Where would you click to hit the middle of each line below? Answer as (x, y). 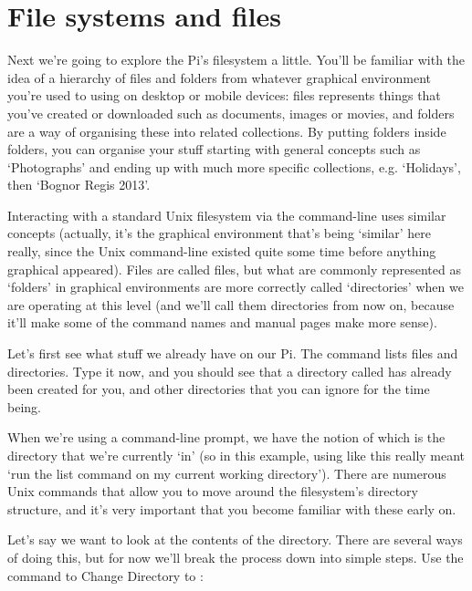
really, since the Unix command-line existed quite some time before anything (222, 251)
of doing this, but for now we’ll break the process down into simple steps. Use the (236, 557)
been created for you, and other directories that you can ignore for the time (219, 389)
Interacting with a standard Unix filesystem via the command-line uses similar (227, 215)
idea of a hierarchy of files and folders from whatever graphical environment (220, 77)
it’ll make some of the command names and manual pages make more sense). (222, 322)
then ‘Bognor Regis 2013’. (79, 185)
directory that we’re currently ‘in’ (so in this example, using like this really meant (236, 455)
